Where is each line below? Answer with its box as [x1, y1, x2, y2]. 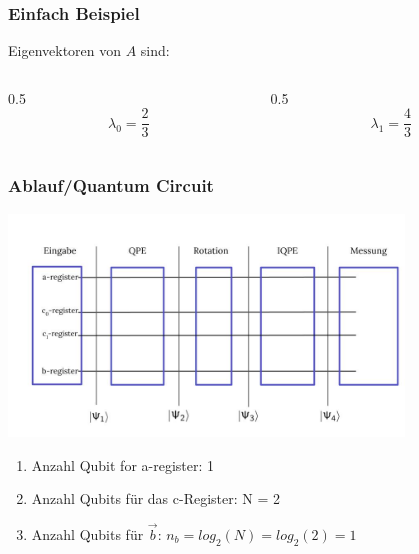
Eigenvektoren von [8, 40, 122, 61]
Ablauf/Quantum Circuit [8, 173, 214, 198]
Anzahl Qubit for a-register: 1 [31, 454, 215, 475]
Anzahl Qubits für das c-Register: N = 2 [31, 488, 281, 509]
